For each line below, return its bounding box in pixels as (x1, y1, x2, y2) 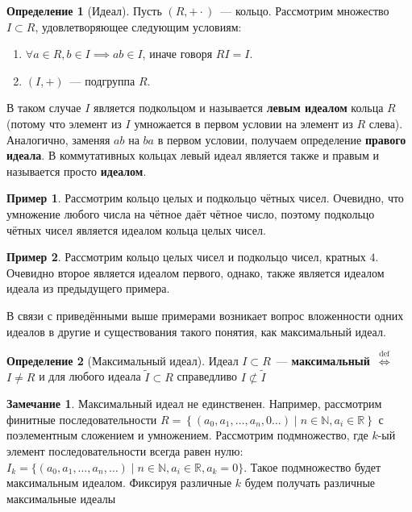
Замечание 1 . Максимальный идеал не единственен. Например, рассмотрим (6, 395, 382, 412)
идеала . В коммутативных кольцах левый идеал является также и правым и (6, 147, 380, 164)
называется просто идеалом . (6, 162, 147, 179)
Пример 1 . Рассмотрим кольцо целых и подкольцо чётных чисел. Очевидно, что (6, 189, 404, 206)
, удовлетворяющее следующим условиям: (35, 18, 242, 35)
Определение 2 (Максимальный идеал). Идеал (6, 352, 239, 368)
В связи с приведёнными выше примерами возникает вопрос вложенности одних (6, 306, 404, 323)
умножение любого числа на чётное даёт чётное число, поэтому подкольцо (6, 205, 375, 222)
